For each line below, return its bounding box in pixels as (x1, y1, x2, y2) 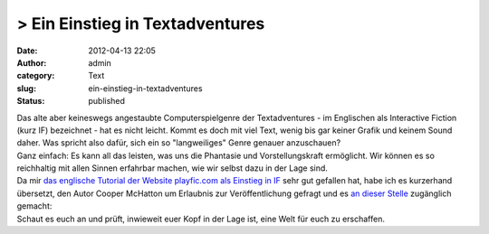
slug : (16, 82, 36, 94)
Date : (16, 45, 38, 56)
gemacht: (16, 201, 53, 211)
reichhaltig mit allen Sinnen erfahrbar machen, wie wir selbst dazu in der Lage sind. (16, 163, 328, 173)
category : (16, 70, 55, 81)
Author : (16, 57, 47, 68)
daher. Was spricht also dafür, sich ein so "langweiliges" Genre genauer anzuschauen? (16, 137, 341, 148)
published (88, 96, 126, 107)
